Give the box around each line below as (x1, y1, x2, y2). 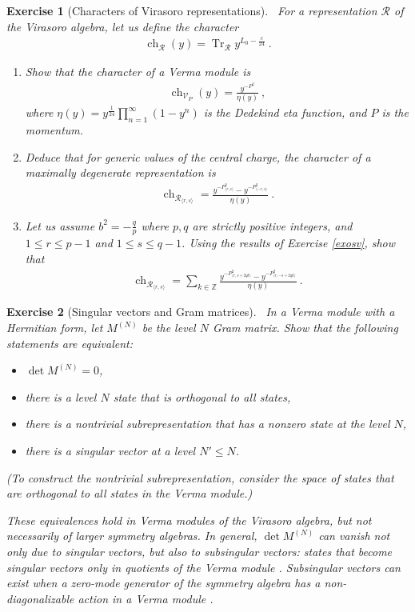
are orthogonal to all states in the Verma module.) (6, 485, 253, 502)
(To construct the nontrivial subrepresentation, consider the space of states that (6, 469, 394, 486)
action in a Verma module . (78, 590, 213, 606)
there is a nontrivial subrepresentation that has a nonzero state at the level (25, 415, 390, 432)
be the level (142, 319, 196, 336)
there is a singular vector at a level (25, 442, 196, 458)
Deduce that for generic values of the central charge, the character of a (25, 148, 371, 165)
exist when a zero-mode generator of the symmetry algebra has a (6, 574, 321, 591)
